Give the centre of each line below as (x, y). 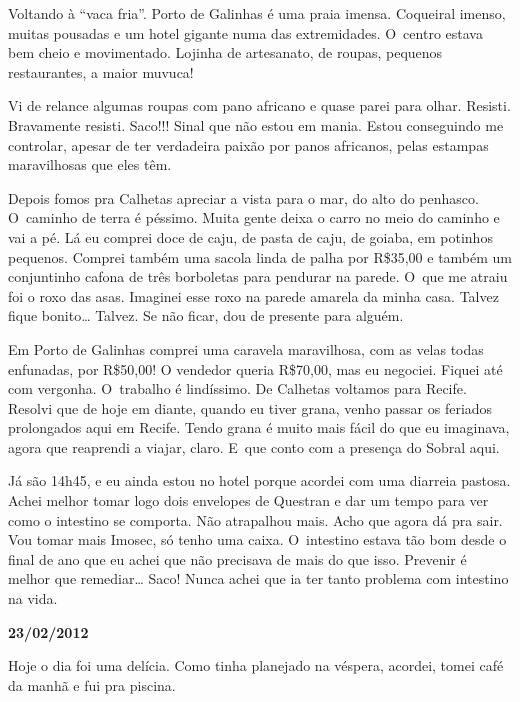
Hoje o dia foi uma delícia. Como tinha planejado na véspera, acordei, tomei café (256, 665)
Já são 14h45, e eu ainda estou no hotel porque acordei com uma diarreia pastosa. (259, 480)
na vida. (33, 598)
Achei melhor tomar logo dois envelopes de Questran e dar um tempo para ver (248, 500)
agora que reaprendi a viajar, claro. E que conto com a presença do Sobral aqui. (254, 446)
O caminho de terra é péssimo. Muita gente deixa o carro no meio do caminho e (254, 217)
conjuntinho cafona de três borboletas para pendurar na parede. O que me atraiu (258, 276)
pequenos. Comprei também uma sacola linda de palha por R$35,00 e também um (260, 256)
